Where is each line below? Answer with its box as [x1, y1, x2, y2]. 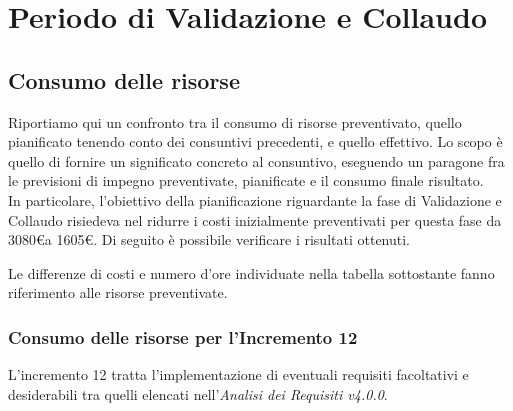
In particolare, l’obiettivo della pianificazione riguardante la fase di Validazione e [8, 189, 502, 210]
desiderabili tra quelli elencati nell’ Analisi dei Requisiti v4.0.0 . [8, 383, 388, 404]
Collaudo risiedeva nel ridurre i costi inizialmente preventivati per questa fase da [8, 209, 502, 230]
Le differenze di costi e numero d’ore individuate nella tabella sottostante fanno [8, 262, 495, 283]
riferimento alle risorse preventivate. [8, 282, 228, 303]
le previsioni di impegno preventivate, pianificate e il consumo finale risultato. [8, 170, 484, 191]
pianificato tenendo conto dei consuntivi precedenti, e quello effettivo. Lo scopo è [8, 131, 503, 152]
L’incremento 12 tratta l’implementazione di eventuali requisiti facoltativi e [8, 364, 469, 385]
